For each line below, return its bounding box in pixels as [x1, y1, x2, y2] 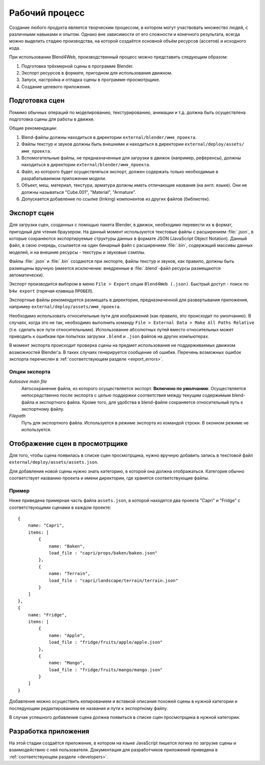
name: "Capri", [27, 523, 65, 528]
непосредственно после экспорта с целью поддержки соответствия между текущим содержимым [21, 393, 231, 398]
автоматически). [9, 272, 44, 278]
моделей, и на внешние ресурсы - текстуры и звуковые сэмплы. [9, 249, 146, 255]
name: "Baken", [49, 543, 85, 549]
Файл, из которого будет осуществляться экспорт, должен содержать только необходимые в [21, 168, 218, 174]
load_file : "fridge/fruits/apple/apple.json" [49, 639, 163, 645]
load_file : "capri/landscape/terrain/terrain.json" [49, 578, 179, 583]
